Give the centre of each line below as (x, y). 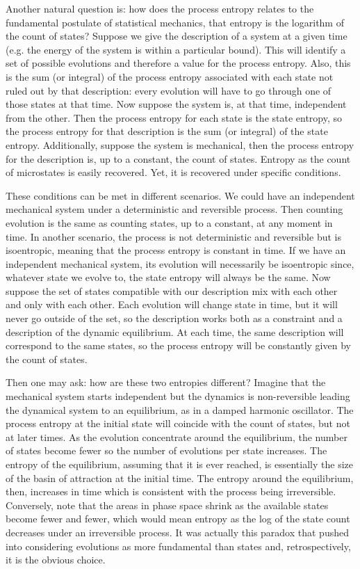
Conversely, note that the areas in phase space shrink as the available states (167, 505)
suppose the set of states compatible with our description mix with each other (172, 290)
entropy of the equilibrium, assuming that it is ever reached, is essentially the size (179, 464)
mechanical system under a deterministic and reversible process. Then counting (174, 209)
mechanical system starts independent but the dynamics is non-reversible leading (178, 396)
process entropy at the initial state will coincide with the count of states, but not (178, 423)
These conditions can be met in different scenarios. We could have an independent (180, 195)
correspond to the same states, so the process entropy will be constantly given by (178, 345)
